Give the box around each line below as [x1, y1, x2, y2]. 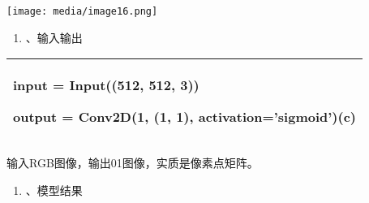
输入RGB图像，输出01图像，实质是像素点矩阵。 [6, 154, 259, 171]
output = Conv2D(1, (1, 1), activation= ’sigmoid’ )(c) [13, 107, 356, 127]
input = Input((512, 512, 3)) [13, 76, 200, 95]
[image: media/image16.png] [6, 6, 158, 17]
